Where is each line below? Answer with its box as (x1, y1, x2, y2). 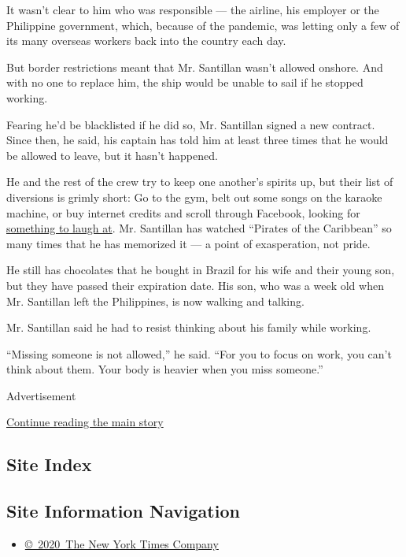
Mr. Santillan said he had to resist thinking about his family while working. (6, 319, 371, 336)
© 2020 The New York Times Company (24, 536, 219, 552)
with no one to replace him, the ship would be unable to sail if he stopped (6, 74, 364, 91)
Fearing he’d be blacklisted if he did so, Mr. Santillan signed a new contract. (6, 116, 375, 132)
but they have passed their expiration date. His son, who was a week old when (6, 277, 384, 293)
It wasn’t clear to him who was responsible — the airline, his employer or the (6, 2, 379, 17)
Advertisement (6, 387, 76, 403)
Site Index (6, 452, 92, 477)
